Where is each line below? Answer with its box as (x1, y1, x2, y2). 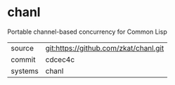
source (11, 43, 34, 53)
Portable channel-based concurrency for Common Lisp (7, 27, 167, 36)
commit (11, 54, 36, 64)
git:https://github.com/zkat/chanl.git (45, 43, 164, 53)
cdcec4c (45, 54, 75, 64)
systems (11, 66, 39, 76)
